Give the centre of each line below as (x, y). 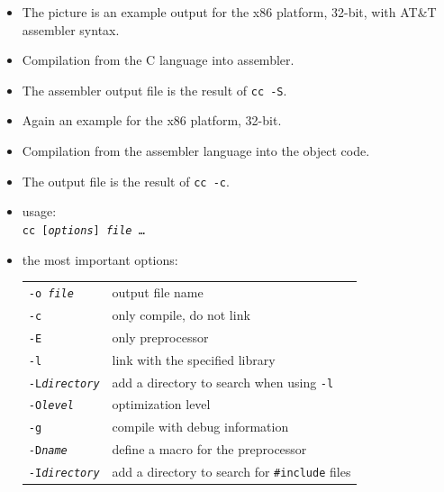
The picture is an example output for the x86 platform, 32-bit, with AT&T (229, 12)
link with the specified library (194, 359)
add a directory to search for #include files (231, 472)
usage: (39, 211)
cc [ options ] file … (83, 230)
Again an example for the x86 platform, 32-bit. (152, 120)
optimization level (161, 404)
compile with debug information (200, 427)
